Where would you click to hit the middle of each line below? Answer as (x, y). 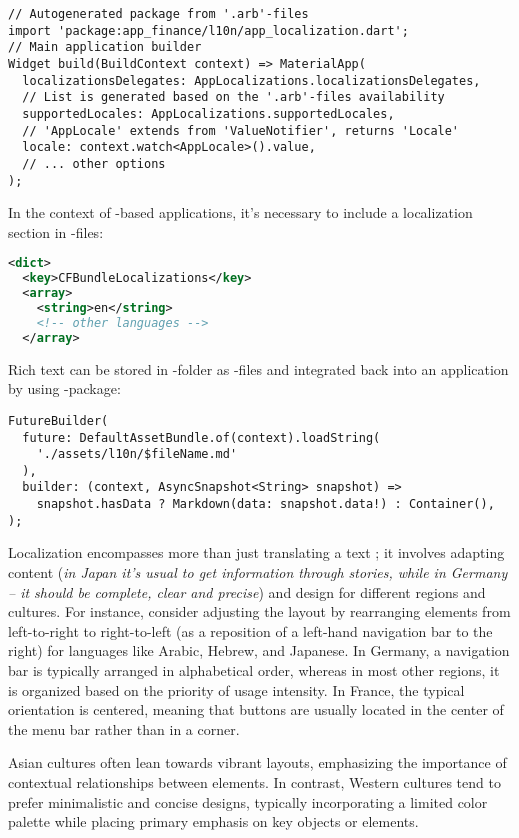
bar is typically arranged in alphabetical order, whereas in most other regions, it (254, 670)
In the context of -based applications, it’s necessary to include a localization (240, 212)
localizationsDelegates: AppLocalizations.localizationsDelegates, (251, 80)
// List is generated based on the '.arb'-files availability (233, 97)
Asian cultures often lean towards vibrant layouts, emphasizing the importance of (257, 762)
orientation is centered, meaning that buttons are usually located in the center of (256, 709)
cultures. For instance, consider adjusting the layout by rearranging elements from (259, 611)
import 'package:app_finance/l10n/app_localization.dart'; (208, 30)
